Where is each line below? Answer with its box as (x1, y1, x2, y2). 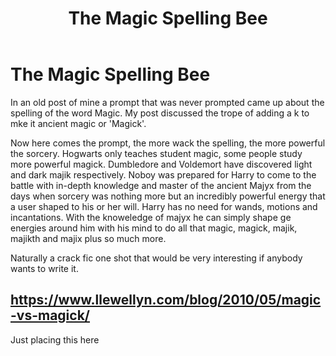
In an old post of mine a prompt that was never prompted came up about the (10, 96, 325, 108)
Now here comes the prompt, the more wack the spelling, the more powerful (10, 137, 326, 149)
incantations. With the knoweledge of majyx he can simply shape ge (10, 211, 292, 223)
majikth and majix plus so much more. (10, 232, 167, 244)
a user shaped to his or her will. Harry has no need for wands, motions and (10, 200, 318, 212)
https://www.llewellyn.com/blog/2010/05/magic (10, 292, 322, 309)
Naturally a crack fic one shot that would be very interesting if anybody (10, 252, 303, 264)
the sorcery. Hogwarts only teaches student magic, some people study (10, 147, 303, 159)
